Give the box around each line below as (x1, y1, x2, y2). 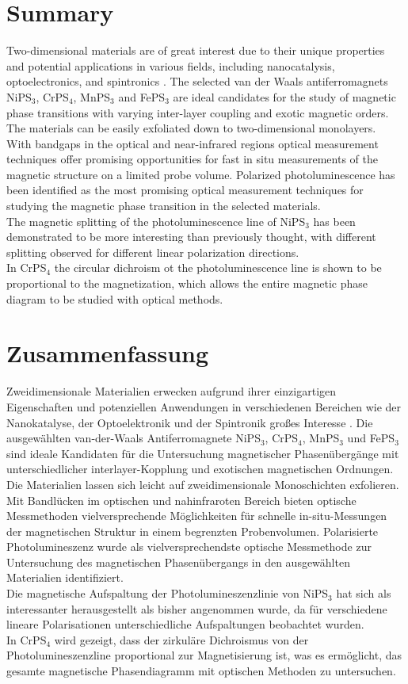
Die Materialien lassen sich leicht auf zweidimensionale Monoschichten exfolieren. (6, 476, 399, 492)
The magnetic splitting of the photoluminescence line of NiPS (6, 212, 306, 229)
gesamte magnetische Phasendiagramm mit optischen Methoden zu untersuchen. (6, 663, 396, 679)
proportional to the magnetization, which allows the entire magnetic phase (6, 275, 368, 292)
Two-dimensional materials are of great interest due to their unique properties (6, 42, 385, 59)
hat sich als (336, 585, 391, 602)
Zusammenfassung (6, 337, 209, 369)
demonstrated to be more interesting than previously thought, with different (6, 228, 376, 245)
